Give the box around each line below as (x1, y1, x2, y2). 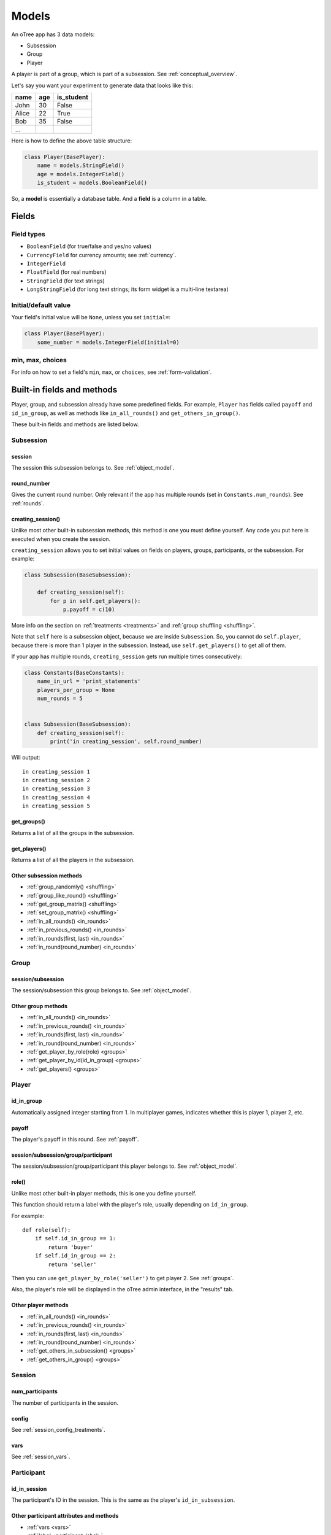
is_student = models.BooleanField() (37, 179, 147, 187)
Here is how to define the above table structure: (11, 137, 132, 144)
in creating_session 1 (22, 768, 91, 775)
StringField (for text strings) (26, 277, 105, 284)
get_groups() (11, 818, 45, 825)
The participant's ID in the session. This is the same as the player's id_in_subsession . (11, 1496, 235, 1504)
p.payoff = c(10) (63, 605, 115, 613)
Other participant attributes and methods (11, 1512, 119, 1520)
